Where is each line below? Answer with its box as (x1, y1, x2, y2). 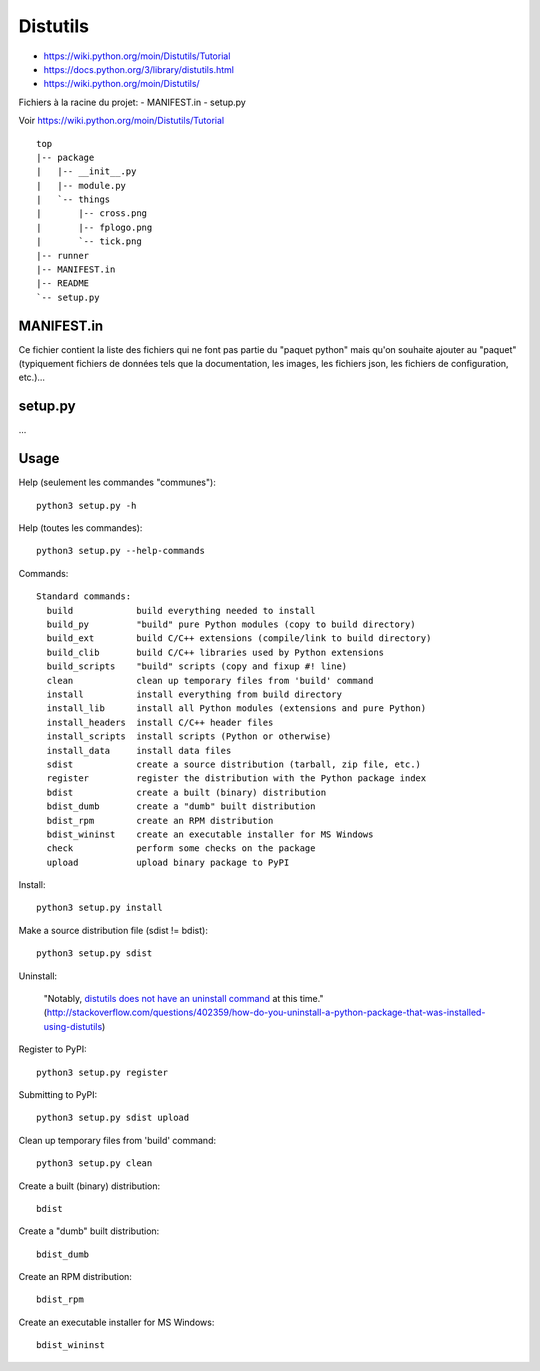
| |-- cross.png (36, 208, 148, 219)
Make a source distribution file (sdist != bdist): (18, 924, 209, 936)
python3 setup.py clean (36, 1158, 153, 1169)
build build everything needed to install (46, 605, 316, 616)
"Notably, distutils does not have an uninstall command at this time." (43, 993, 324, 1005)
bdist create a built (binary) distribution (46, 786, 327, 798)
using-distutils (43, 1020, 103, 1032)
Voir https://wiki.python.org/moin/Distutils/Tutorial (18, 115, 225, 127)
